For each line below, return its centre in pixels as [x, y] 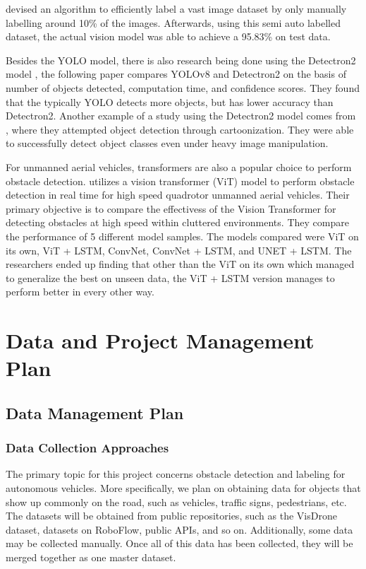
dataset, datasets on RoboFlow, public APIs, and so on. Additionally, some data [179, 529]
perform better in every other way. [80, 292]
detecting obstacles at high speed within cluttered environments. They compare [177, 222]
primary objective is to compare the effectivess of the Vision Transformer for [171, 208]
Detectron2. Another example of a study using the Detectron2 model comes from [181, 116]
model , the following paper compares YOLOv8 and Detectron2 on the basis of [176, 74]
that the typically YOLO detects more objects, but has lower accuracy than [170, 101]
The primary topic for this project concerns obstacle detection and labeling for [176, 474]
